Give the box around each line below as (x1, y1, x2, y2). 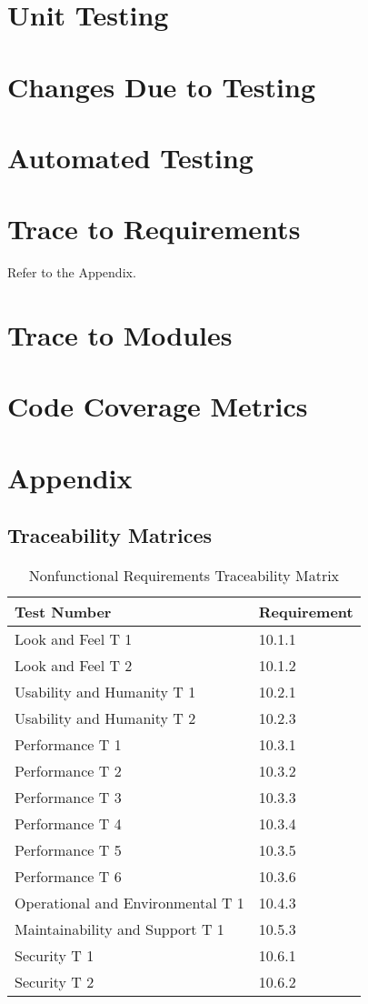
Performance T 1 (15, 734, 122, 756)
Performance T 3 (15, 787, 122, 808)
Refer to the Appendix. (7, 263, 136, 282)
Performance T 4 (15, 813, 122, 835)
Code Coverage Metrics (7, 387, 308, 425)
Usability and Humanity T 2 (15, 708, 196, 729)
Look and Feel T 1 (15, 628, 133, 650)
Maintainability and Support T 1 (15, 919, 224, 940)
